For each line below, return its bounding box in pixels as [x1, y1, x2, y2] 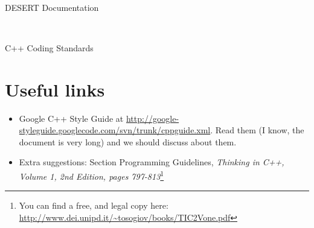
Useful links [5, 77, 105, 101]
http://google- [126, 112, 179, 124]
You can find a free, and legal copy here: [19, 199, 168, 212]
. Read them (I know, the [210, 124, 304, 136]
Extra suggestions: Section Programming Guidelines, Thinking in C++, [19, 156, 284, 168]
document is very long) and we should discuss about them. [19, 135, 237, 148]
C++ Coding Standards [5, 41, 94, 54]
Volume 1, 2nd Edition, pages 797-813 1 [19, 168, 164, 182]
